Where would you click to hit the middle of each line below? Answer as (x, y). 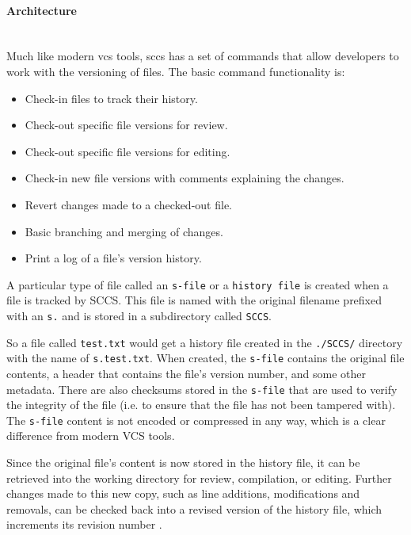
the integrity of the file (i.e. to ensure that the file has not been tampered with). (201, 405)
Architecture (42, 10)
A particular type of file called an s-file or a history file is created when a (198, 284)
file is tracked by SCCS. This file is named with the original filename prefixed (194, 300)
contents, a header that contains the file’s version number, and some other (186, 373)
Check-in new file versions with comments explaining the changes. (185, 178)
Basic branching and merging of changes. (124, 231)
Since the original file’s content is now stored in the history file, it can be (183, 462)
